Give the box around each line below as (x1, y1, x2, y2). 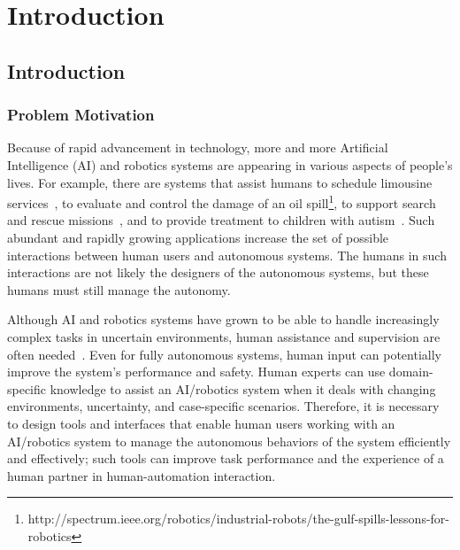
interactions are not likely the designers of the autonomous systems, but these (7, 263, 429, 282)
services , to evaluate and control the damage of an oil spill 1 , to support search (7, 191, 436, 212)
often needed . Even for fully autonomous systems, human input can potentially (7, 345, 441, 363)
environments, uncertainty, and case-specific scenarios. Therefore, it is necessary (7, 397, 440, 415)
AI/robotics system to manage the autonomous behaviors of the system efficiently (7, 431, 451, 450)
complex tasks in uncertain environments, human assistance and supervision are (7, 327, 441, 345)
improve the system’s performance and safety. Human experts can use (7, 362, 386, 381)
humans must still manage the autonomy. (7, 280, 231, 298)
